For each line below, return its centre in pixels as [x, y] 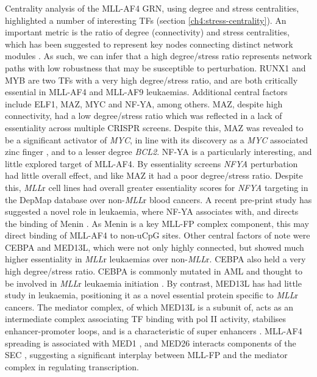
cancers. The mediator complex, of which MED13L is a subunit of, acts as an [149, 307]
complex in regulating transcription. [72, 366]
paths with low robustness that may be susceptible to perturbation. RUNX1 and [155, 67]
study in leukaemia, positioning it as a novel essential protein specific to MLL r [152, 295]
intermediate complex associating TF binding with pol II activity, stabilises [146, 319]
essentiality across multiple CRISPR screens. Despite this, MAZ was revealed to [154, 127]
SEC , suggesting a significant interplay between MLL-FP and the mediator [146, 355]
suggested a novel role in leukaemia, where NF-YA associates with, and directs [152, 211]
